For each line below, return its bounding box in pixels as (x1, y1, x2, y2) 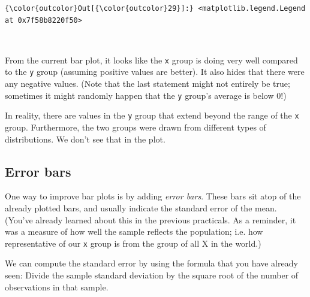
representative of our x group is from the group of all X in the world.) (5, 237, 261, 249)
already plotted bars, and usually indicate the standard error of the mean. (5, 201, 277, 214)
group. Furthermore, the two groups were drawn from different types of (5, 121, 266, 133)
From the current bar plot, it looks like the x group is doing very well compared (5, 53, 298, 66)
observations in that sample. (5, 280, 109, 293)
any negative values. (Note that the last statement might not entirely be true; (5, 77, 290, 90)
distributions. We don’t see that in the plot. (5, 132, 165, 145)
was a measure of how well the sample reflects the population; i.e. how (5, 225, 263, 238)
